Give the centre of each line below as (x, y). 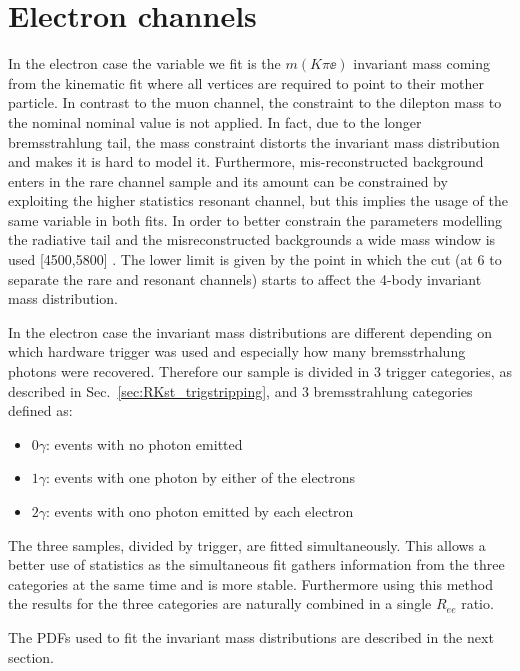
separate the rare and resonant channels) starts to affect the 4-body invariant (245, 278)
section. (31, 656)
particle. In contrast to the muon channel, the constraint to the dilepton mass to (255, 102)
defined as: (40, 410)
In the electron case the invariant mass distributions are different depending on (250, 331)
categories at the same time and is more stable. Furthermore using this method (250, 583)
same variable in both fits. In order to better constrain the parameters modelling (255, 219)
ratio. (477, 603)
